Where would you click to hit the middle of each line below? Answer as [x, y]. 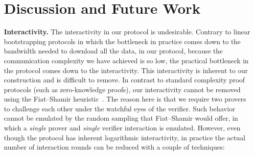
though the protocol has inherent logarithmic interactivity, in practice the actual [125, 137]
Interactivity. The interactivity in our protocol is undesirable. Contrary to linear [127, 32]
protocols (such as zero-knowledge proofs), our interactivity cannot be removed [122, 89]
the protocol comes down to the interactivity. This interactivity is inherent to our [126, 70]
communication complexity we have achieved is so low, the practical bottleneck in [126, 60]
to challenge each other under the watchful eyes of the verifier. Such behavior [120, 108]
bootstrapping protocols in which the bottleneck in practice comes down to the [122, 41]
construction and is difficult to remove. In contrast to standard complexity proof [125, 80]
